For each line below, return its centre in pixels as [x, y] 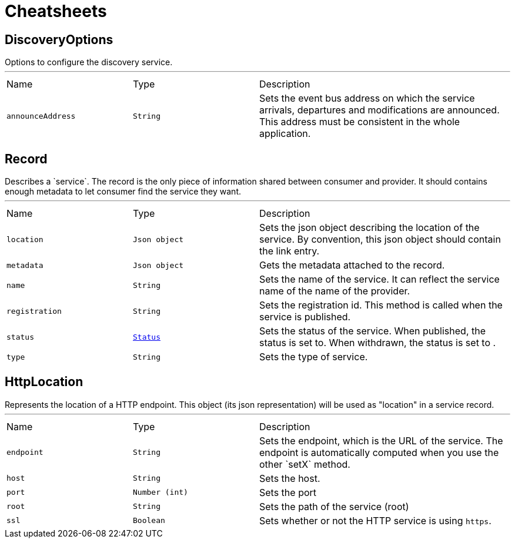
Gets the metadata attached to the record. [352, 265]
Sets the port [288, 492]
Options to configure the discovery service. [89, 62]
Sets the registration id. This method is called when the [381, 305]
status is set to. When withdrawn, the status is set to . [378, 343]
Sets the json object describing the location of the [369, 228]
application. [285, 134]
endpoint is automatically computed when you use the [379, 452]
